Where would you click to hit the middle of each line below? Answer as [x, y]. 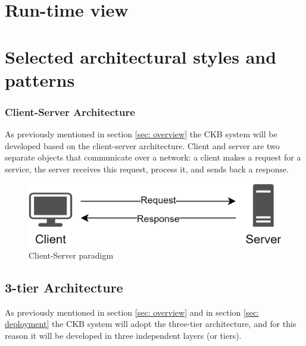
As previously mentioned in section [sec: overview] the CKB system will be [141, 134]
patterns [40, 79]
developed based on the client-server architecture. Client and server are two [142, 145]
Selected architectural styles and [141, 56]
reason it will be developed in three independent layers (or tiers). [123, 335]
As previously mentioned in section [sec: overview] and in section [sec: [132, 312]
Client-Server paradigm [71, 255]
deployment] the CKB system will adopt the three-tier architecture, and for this [151, 324]
